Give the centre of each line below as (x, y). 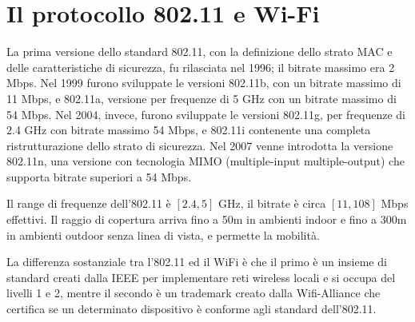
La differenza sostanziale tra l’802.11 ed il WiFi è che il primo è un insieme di (197, 262)
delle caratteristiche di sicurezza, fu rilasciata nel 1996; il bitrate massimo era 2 (201, 67)
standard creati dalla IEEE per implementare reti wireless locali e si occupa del (201, 277)
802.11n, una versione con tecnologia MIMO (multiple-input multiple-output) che (206, 161)
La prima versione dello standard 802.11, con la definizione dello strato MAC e (200, 52)
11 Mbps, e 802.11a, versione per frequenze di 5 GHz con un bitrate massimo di (202, 98)
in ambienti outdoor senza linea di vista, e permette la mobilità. (163, 235)
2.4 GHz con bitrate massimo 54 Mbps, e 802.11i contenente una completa (189, 130)
